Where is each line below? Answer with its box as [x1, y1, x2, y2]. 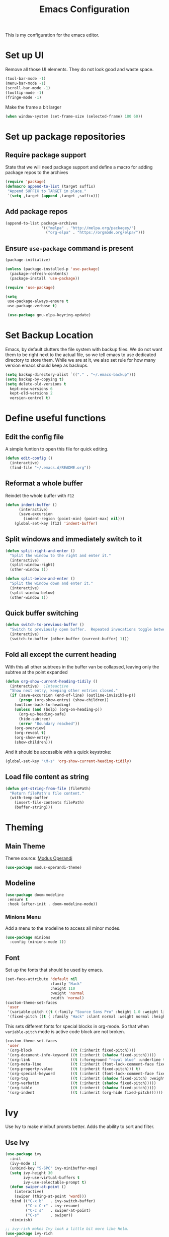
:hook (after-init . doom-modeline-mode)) [7, 902, 98, 907]
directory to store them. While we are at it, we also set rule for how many [5, 357, 156, 363]
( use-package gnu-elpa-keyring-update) [7, 313, 92, 318]
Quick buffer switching [5, 609, 79, 617]
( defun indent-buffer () [5, 502, 57, 508]
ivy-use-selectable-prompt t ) [23, 1179, 87, 1185]
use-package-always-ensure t [7, 299, 69, 304]
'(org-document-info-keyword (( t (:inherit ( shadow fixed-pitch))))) [7, 1052, 156, 1057]
